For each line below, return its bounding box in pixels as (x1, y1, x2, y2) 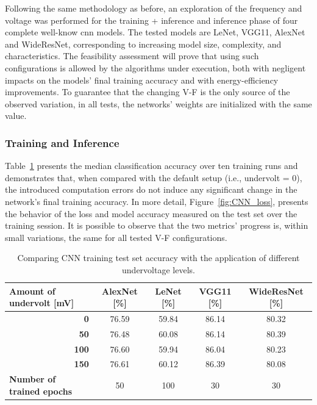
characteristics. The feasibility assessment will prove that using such (5, 49, 259, 62)
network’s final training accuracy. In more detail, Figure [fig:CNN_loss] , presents (5, 195, 308, 207)
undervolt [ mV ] (9, 296, 74, 309)
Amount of (9, 284, 55, 297)
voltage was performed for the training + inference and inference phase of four (5, 13, 298, 26)
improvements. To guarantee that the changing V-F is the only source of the (5, 85, 290, 98)
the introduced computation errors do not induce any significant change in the (5, 183, 297, 196)
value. (5, 109, 27, 122)
